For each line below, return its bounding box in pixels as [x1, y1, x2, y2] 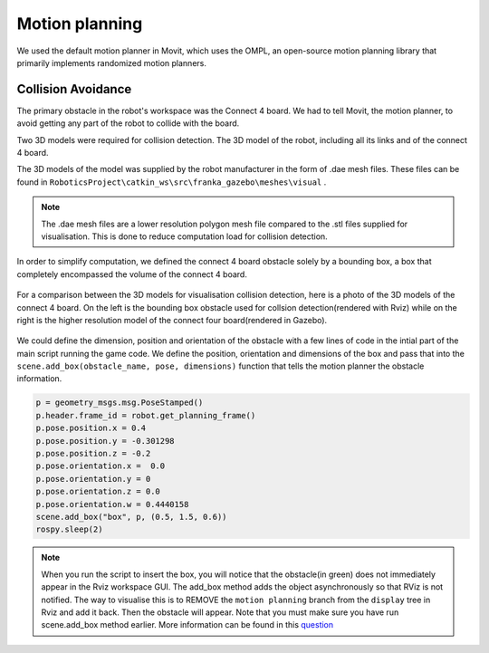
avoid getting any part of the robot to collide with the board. [16, 118, 240, 129]
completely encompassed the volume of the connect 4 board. [16, 268, 248, 280]
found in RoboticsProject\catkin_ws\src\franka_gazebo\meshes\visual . [16, 177, 327, 187]
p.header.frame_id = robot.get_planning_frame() [35, 410, 256, 420]
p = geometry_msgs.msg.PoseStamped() [35, 398, 204, 408]
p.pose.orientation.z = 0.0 [35, 486, 160, 497]
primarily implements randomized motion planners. [16, 57, 207, 68]
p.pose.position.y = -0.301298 [35, 436, 176, 446]
